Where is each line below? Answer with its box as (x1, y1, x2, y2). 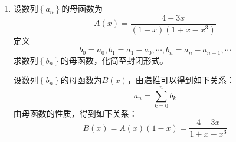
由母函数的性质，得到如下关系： (13, 107, 137, 119)
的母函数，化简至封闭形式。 (60, 54, 168, 66)
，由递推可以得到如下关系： (127, 74, 235, 86)
